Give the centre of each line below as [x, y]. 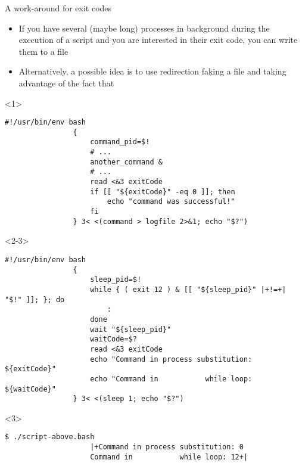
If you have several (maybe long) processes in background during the [144, 28]
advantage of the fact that [66, 83]
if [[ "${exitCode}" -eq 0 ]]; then [163, 192]
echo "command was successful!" [171, 202]
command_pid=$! [120, 142]
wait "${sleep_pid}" [131, 329]
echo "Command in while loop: [171, 379]
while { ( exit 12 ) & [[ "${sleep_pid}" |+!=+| [188, 289]
